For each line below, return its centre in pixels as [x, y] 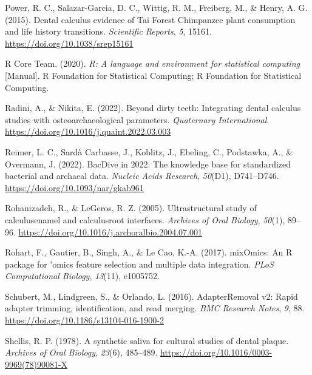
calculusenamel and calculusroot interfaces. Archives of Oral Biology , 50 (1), [145, 219]
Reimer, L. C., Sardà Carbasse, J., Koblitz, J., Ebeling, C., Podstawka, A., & [149, 151]
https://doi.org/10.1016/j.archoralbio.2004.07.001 [110, 231]
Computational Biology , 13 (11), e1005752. [82, 276]
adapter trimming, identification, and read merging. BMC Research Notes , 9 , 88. [155, 308]
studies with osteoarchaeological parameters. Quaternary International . [137, 119]
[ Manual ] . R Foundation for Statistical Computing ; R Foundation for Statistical [153, 75]
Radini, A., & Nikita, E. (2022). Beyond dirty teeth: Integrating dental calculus [153, 108]
